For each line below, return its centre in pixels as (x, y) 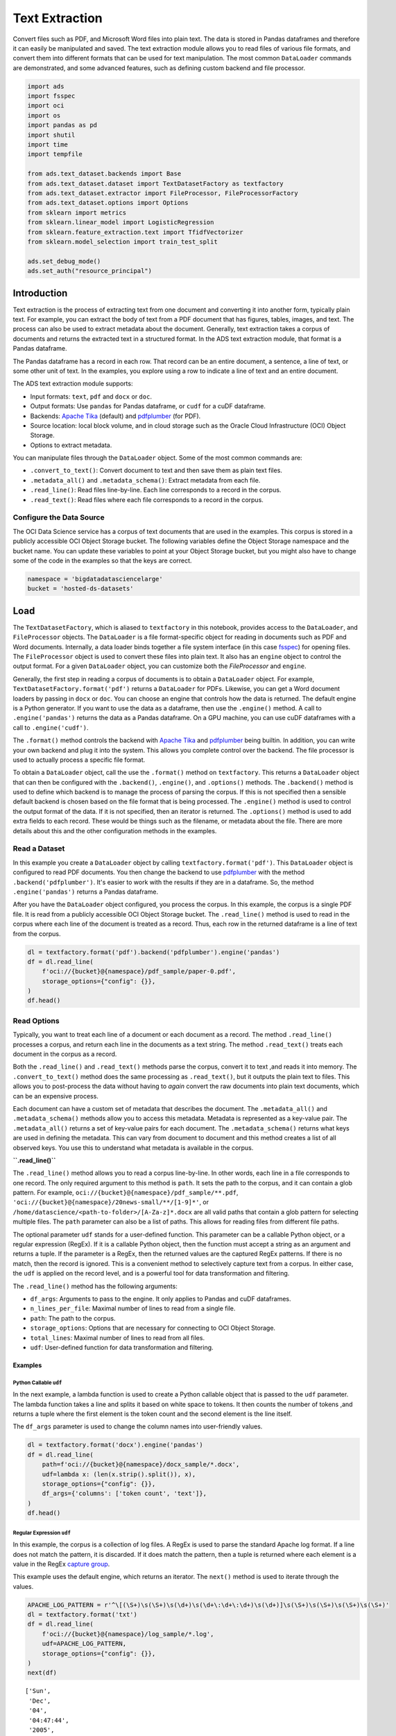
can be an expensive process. (55, 1096)
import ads (46, 86)
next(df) (42, 1673)
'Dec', (40, 1701)
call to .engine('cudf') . (51, 727)
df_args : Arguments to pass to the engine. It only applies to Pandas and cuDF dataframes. (161, 1299)
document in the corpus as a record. (65, 1054)
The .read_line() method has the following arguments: (95, 1286)
